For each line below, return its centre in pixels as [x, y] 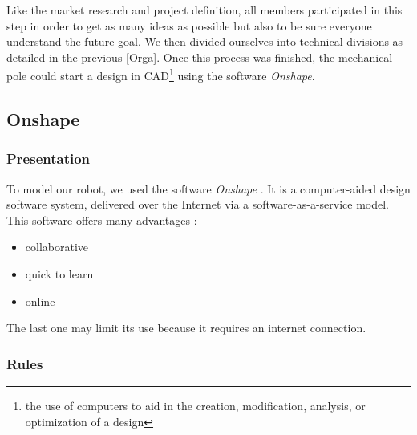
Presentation [49, 159]
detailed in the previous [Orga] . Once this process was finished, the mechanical [200, 57]
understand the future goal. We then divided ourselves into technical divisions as [205, 41]
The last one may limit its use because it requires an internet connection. [186, 328]
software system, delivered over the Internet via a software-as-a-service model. [198, 204]
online [40, 301]
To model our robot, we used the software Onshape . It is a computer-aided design [208, 188]
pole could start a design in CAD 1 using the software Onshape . [161, 75]
